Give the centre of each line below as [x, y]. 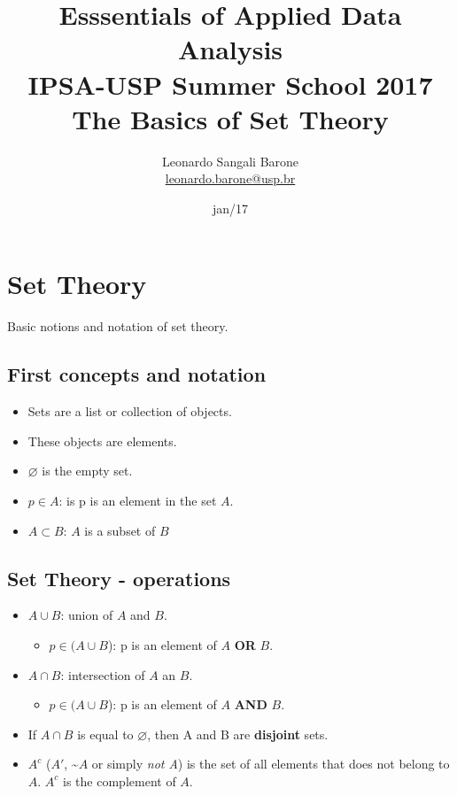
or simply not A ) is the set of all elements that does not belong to [271, 764]
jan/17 [230, 208]
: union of [87, 615]
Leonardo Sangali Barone [230, 161]
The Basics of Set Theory [230, 118]
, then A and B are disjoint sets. [238, 734]
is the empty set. [87, 471]
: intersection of [103, 674]
